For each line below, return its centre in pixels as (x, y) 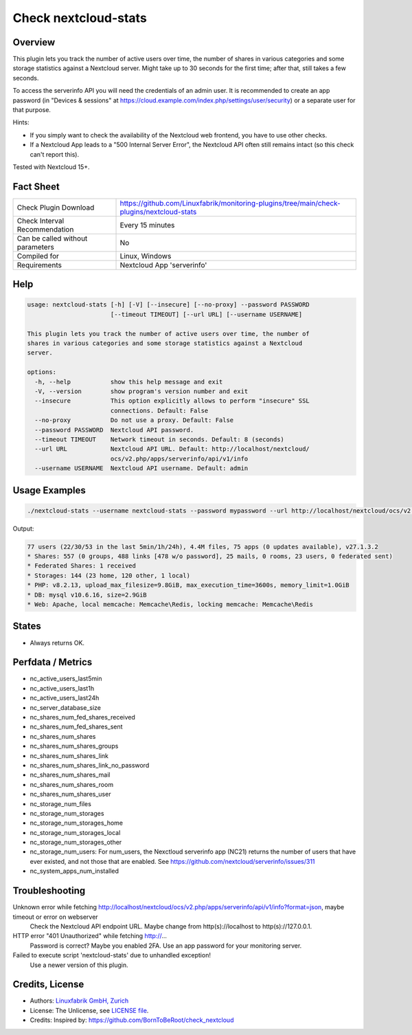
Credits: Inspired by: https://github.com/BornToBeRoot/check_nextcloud (132, 1020)
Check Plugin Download (56, 208)
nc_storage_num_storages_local (75, 832)
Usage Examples (49, 490)
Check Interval (41, 221)
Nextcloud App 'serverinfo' (163, 265)
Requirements (39, 265)
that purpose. (32, 110)
